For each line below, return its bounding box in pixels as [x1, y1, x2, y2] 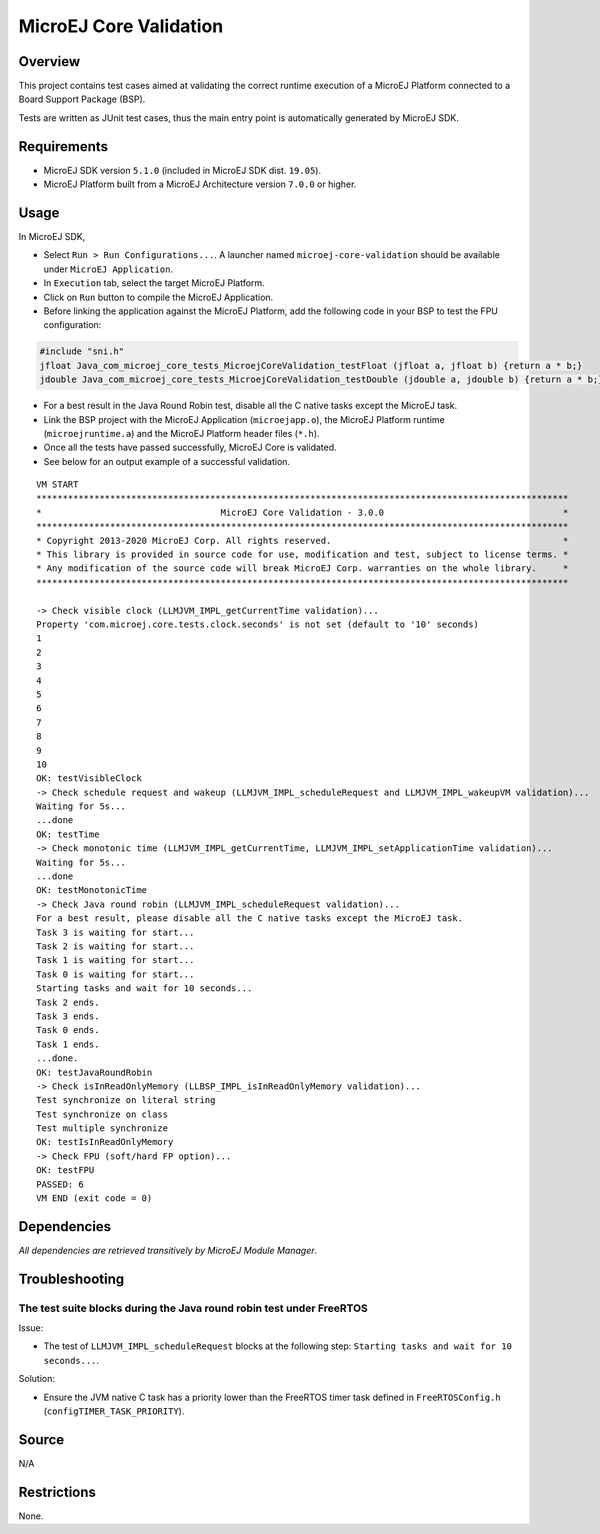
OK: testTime [36, 828, 100, 840]
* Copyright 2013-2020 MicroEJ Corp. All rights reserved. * [36, 535, 569, 546]
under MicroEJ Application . [43, 263, 174, 275]
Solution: [18, 1373, 55, 1385]
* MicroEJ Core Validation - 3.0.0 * [36, 506, 569, 518]
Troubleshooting [18, 1270, 125, 1287]
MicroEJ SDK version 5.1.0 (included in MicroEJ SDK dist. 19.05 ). [43, 164, 322, 176]
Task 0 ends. [36, 1025, 100, 1036]
